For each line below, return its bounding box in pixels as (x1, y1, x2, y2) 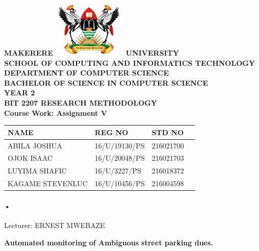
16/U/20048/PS (94, 153, 145, 163)
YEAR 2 (4, 87, 35, 98)
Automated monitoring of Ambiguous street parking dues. (4, 237, 213, 247)
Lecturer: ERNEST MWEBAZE (4, 219, 105, 230)
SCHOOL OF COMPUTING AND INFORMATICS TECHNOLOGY (4, 57, 255, 68)
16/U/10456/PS (94, 178, 145, 189)
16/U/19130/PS (94, 140, 145, 150)
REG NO (94, 127, 128, 137)
